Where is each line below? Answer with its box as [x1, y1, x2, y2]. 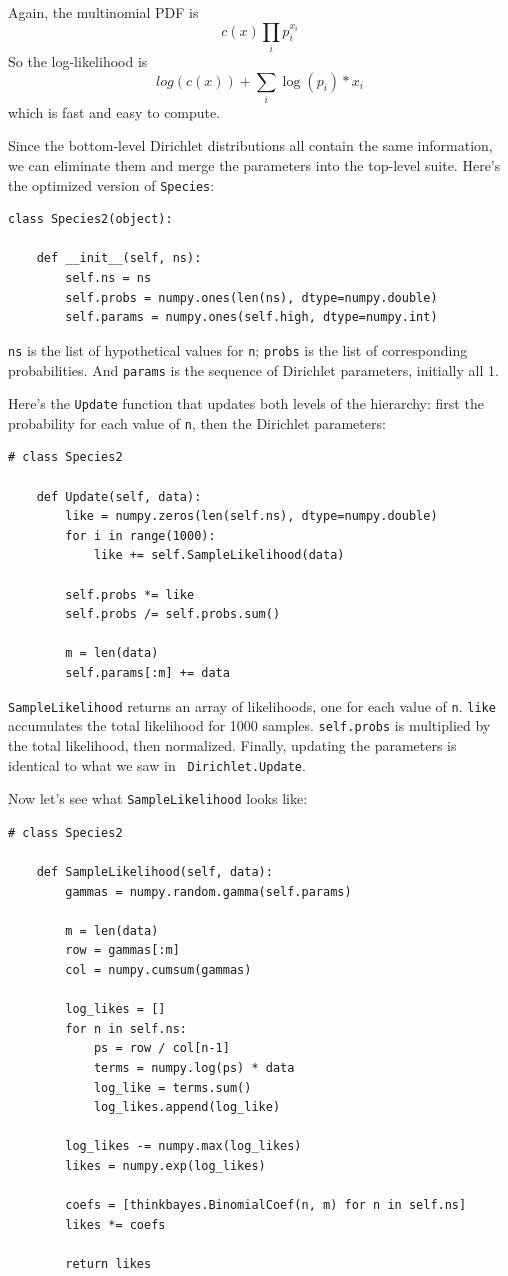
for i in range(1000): [65, 528, 216, 543]
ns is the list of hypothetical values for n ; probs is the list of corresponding [8, 339, 468, 360]
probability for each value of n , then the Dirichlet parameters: [8, 412, 386, 433]
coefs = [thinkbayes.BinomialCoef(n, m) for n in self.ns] [65, 1198, 467, 1213]
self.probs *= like [65, 587, 195, 602]
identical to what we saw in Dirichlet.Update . [8, 754, 306, 775]
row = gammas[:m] [65, 943, 180, 958]
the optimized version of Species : [8, 174, 215, 195]
